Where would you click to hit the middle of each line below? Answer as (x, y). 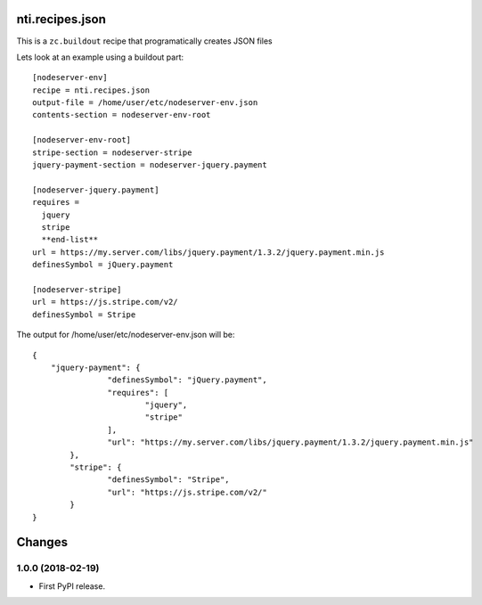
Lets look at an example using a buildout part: (100, 57)
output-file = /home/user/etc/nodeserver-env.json (145, 103)
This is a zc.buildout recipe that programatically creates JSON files (144, 41)
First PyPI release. (72, 586)
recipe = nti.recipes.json (91, 90)
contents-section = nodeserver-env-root (122, 115)
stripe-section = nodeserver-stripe (112, 152)
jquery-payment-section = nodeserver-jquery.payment (150, 165)
